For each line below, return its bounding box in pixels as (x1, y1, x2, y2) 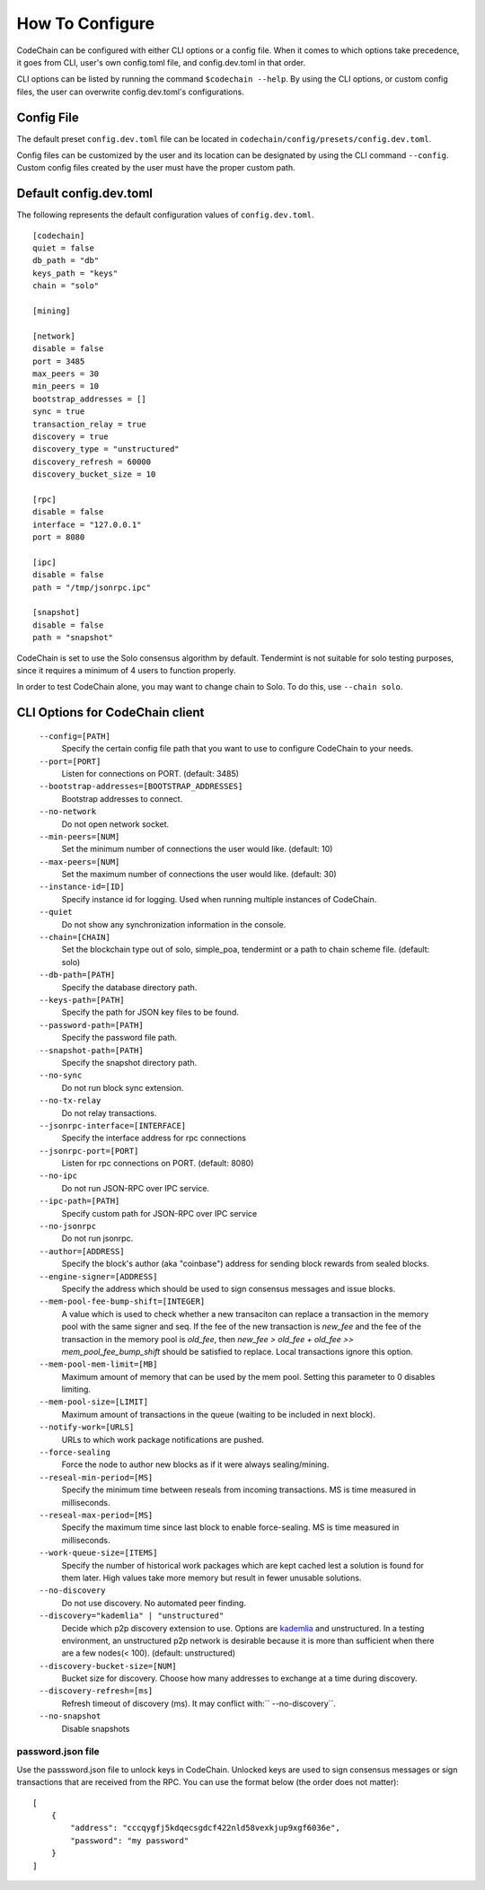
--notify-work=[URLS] (39, 1422, 135, 1432)
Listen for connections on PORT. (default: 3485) (61, 768, 240, 778)
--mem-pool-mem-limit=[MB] (39, 1359, 158, 1369)
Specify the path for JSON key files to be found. (61, 1007, 240, 1018)
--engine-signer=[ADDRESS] (39, 1271, 158, 1281)
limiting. (61, 1384, 92, 1395)
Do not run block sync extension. (61, 1082, 184, 1093)
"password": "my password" (70, 1835, 190, 1845)
